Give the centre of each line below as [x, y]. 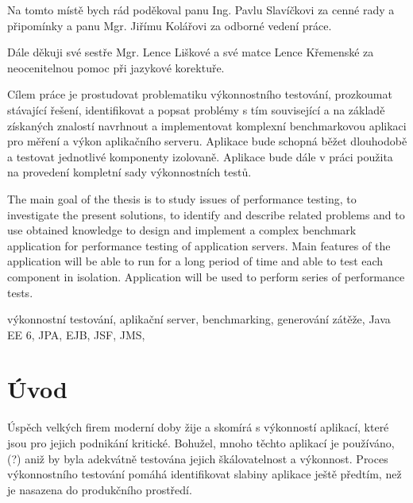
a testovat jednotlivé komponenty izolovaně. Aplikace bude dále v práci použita [200, 156]
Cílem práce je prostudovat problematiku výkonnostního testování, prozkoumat [200, 94]
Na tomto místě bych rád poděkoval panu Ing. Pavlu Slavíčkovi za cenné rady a [201, 10]
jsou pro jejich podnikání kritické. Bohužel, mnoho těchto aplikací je [173, 443]
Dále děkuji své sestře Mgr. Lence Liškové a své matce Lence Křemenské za [191, 52]
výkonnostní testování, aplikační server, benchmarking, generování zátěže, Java [199, 319]
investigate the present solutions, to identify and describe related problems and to [206, 214]
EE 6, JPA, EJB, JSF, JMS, [76, 334]
